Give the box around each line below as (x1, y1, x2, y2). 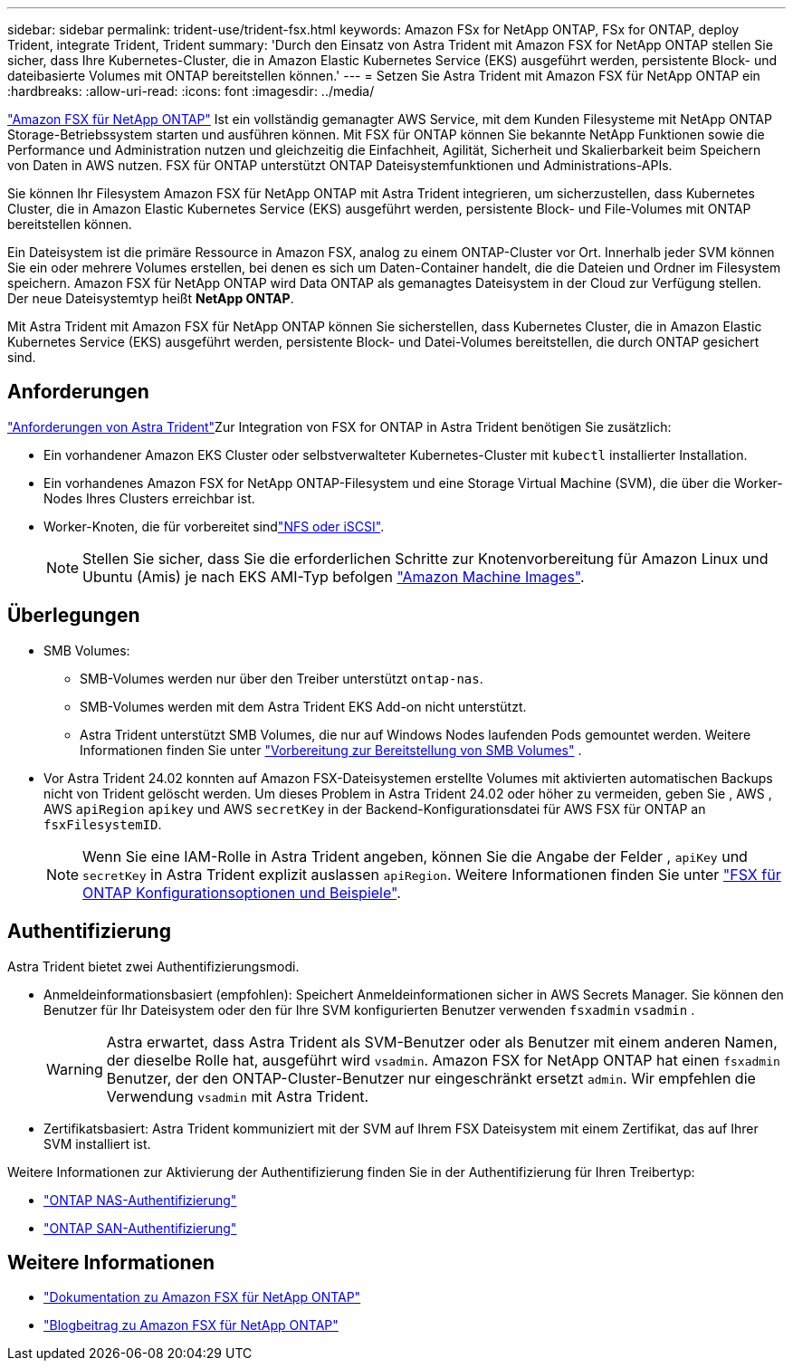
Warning (46, 1059, 103, 1078)
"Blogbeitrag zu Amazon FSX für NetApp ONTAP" (43, 1317, 339, 1334)
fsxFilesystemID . (43, 816, 162, 832)
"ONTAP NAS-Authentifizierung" (43, 1191, 237, 1208)
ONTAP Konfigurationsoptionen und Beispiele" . (82, 883, 401, 902)
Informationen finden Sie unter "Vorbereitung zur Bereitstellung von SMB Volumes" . (80, 741, 582, 758)
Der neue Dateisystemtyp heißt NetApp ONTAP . (7, 291, 294, 306)
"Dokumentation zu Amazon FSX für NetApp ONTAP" (43, 1289, 361, 1306)
